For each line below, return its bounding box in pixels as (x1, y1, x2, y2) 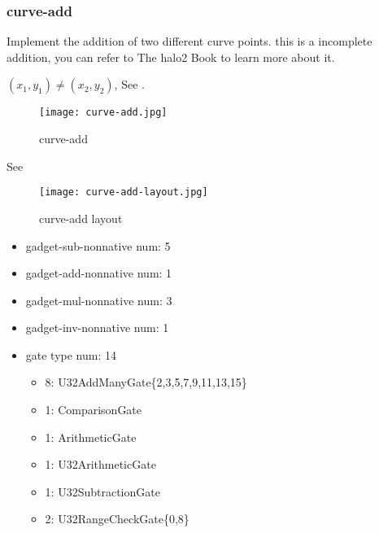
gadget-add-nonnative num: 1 (25, 264, 172, 282)
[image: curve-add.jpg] (39, 107, 168, 119)
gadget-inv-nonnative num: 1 (25, 319, 169, 336)
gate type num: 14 (25, 346, 117, 363)
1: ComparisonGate (45, 401, 142, 418)
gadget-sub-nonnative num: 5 (25, 237, 171, 254)
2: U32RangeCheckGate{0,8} (45, 510, 189, 527)
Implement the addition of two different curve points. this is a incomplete (7, 33, 372, 50)
